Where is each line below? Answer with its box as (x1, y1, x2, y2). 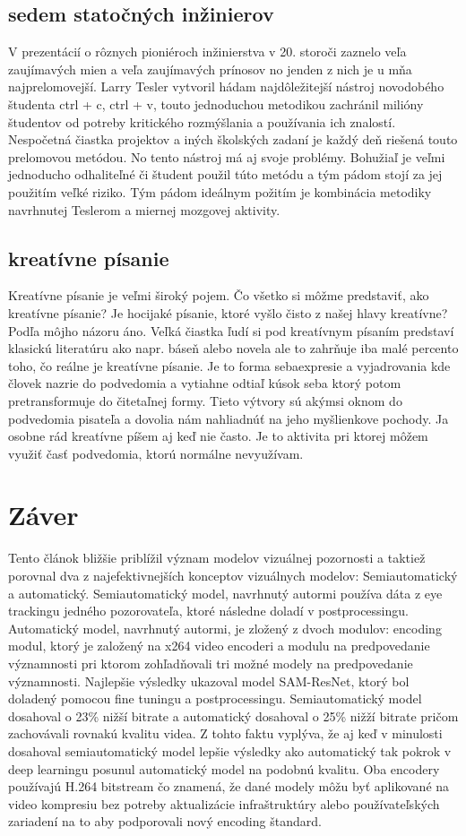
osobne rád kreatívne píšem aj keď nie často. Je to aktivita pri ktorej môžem (8, 427, 428, 445)
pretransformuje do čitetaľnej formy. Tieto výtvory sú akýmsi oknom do (8, 391, 402, 409)
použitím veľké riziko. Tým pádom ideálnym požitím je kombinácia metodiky (8, 182, 432, 201)
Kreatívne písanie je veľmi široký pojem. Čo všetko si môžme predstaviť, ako (8, 286, 429, 305)
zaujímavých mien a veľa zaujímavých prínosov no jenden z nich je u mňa (8, 59, 412, 78)
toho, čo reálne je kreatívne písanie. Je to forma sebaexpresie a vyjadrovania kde (8, 356, 451, 375)
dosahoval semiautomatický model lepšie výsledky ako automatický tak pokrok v (8, 741, 452, 760)
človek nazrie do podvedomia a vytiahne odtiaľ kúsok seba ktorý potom (8, 374, 401, 392)
